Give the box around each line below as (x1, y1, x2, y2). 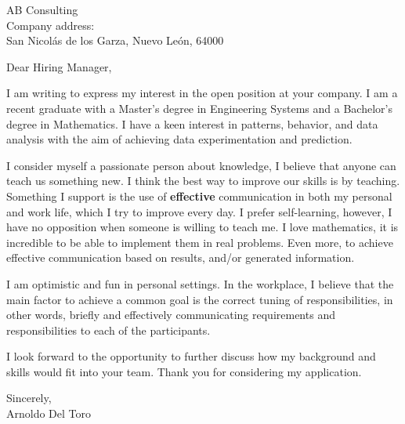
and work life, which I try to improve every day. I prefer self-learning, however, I (6, 203, 392, 219)
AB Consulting (6, 2, 78, 17)
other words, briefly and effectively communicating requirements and (6, 306, 335, 323)
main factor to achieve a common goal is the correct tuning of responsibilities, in (6, 291, 393, 307)
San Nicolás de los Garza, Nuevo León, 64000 (6, 32, 224, 49)
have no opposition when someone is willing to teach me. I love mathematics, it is (6, 219, 399, 235)
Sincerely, (6, 390, 52, 406)
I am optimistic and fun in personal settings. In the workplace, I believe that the (6, 275, 394, 292)
